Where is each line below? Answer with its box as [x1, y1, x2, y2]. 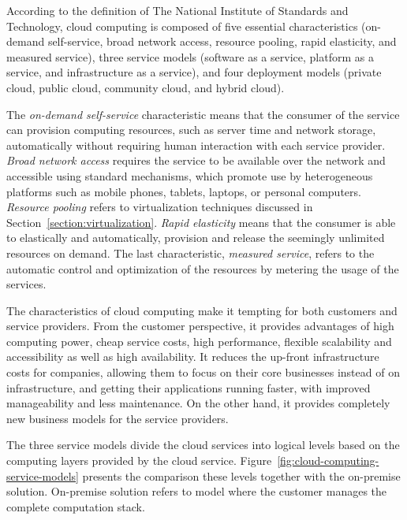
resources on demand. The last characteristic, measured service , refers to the [6, 244, 375, 261]
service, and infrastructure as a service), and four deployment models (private [6, 64, 382, 80]
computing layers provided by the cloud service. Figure [6, 452, 272, 469]
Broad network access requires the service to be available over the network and [6, 152, 386, 169]
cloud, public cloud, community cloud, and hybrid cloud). [6, 79, 285, 95]
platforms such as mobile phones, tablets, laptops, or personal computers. [6, 183, 361, 199]
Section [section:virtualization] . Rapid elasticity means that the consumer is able [6, 214, 396, 230]
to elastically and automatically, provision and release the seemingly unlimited [6, 229, 385, 246]
